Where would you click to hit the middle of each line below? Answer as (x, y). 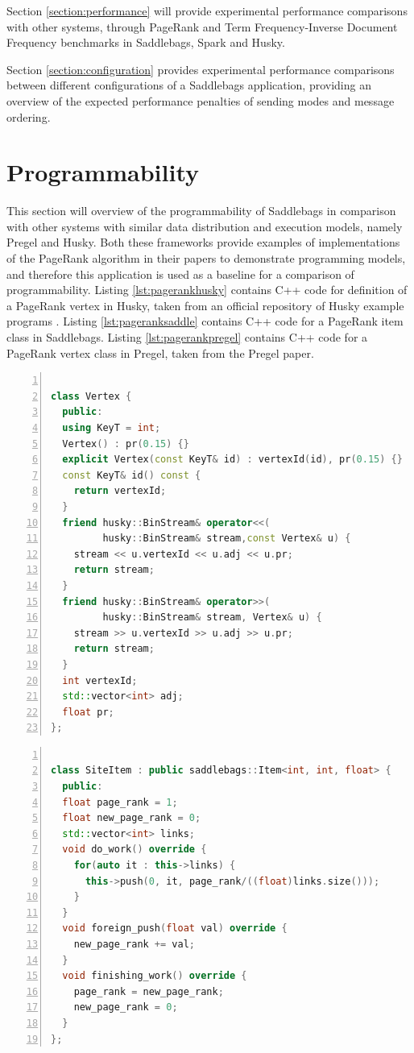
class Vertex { (91, 396)
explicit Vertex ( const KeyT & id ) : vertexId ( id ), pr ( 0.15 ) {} (232, 460)
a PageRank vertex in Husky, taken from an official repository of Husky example (205, 305)
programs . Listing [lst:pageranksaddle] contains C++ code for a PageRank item (205, 321)
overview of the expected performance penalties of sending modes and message (201, 100)
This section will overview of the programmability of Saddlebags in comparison (201, 211)
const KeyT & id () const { (132, 475)
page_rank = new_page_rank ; (149, 991)
